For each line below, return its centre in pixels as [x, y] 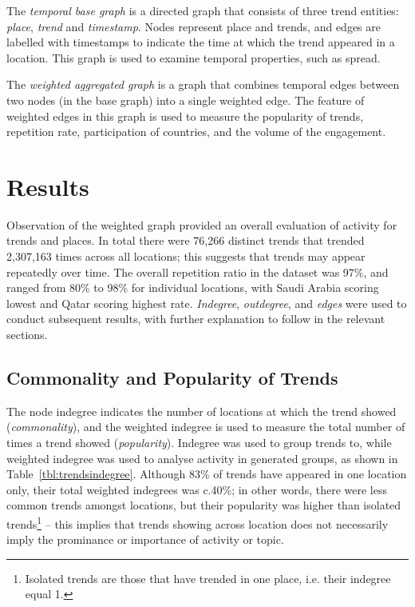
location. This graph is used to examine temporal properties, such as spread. [194, 57]
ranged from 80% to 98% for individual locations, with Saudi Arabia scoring [193, 288]
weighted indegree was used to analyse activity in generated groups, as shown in [202, 458]
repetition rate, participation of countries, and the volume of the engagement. [196, 132]
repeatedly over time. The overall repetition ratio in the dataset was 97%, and [198, 272]
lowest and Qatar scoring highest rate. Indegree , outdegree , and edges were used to [207, 303]
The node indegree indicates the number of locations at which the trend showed [202, 411]
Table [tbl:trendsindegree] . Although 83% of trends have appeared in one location [207, 474]
